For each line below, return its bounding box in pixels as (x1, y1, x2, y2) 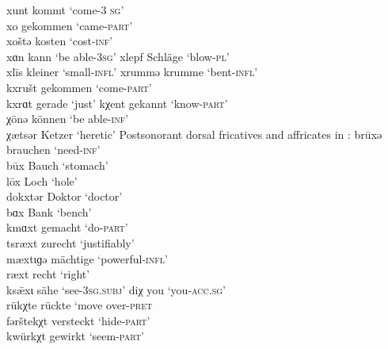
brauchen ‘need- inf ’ (6, 141, 101, 158)
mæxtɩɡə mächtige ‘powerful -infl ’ (6, 250, 168, 267)
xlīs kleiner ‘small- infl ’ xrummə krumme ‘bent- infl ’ (6, 63, 258, 80)
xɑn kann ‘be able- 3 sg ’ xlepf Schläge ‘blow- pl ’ (6, 48, 230, 64)
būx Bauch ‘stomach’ (6, 156, 108, 173)
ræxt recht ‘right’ (6, 266, 90, 282)
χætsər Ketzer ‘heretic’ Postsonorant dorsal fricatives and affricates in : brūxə (6, 125, 382, 142)
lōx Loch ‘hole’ (6, 172, 78, 189)
